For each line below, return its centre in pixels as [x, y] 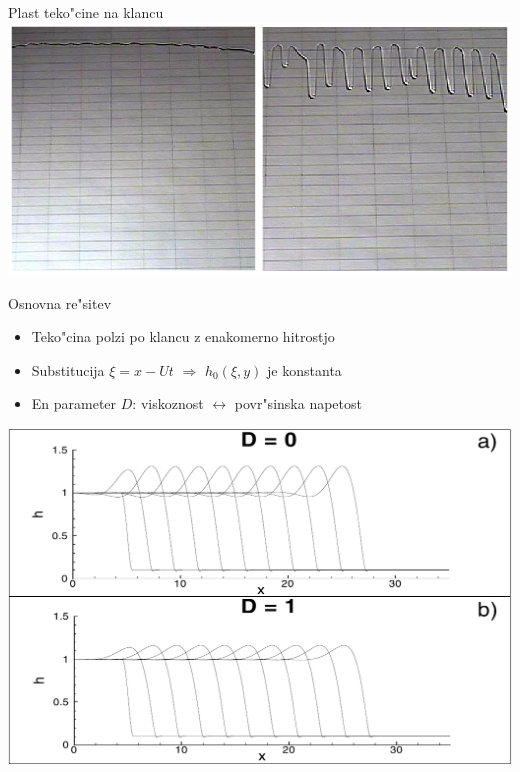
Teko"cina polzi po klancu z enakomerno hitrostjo [183, 336]
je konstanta [304, 369]
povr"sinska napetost [298, 403]
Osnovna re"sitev [60, 302]
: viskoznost [168, 403]
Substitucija [68, 369]
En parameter [74, 403]
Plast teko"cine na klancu [86, 12]
